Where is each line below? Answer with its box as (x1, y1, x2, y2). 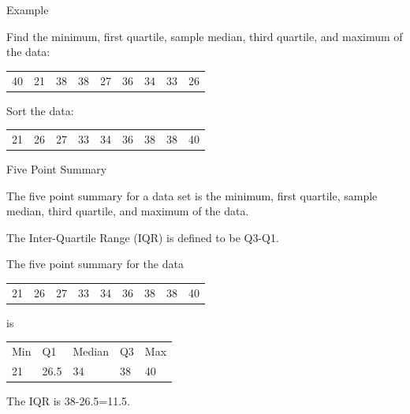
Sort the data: (6, 102, 74, 118)
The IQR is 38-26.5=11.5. (6, 393, 130, 409)
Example (6, 2, 49, 17)
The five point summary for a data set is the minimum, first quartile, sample (6, 187, 378, 203)
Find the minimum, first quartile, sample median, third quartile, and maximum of (6, 28, 403, 44)
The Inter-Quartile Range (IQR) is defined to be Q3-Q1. (6, 229, 279, 245)
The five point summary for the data (6, 255, 184, 272)
